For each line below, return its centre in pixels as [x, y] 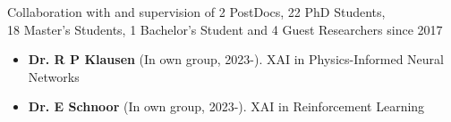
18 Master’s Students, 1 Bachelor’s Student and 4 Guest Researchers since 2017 [225, 29]
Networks [54, 76]
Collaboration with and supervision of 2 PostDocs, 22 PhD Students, [196, 12]
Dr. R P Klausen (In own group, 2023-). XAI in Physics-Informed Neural [236, 59]
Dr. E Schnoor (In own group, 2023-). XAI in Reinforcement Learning [226, 106]
